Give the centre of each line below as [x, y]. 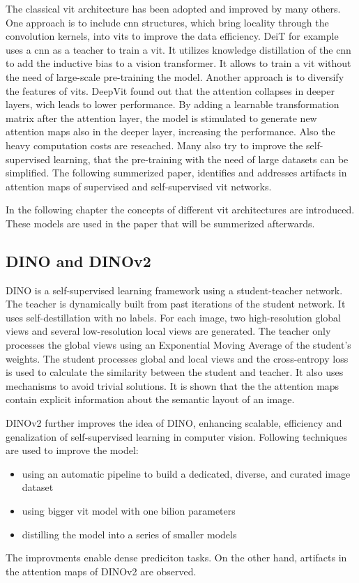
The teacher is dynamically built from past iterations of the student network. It [176, 304]
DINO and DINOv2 [78, 260]
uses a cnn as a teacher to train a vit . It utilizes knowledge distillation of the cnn [178, 49]
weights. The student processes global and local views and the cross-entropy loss [177, 358]
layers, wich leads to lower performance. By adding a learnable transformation [173, 104]
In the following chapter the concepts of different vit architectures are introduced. [180, 210]
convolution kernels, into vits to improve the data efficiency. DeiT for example [172, 36]
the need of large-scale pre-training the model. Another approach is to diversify [175, 76]
